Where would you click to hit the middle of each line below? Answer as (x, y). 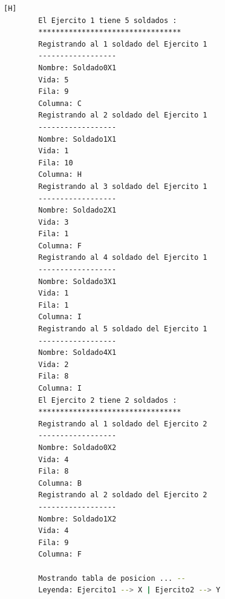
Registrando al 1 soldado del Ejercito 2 (123, 424)
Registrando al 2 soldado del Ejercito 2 (123, 495)
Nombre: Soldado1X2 (77, 519)
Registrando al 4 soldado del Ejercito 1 (123, 258)
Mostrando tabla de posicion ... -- (112, 578)
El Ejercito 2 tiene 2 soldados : (108, 400)
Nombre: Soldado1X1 (77, 139)
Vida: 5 (54, 80)
